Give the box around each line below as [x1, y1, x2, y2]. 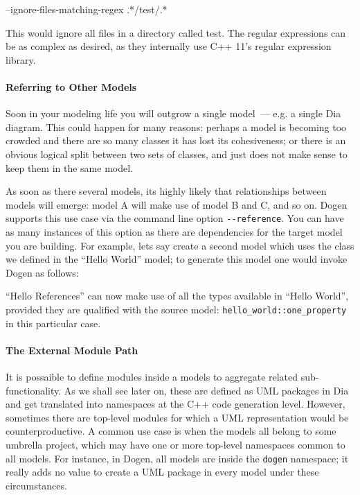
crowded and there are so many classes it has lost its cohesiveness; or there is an [6, 133, 346, 148]
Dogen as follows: [6, 265, 79, 279]
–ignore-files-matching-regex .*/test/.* [6, 2, 168, 16]
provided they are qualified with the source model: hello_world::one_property [6, 302, 347, 316]
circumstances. [6, 478, 67, 492]
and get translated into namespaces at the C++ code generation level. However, [6, 397, 345, 411]
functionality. [6, 383, 62, 397]
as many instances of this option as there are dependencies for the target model [6, 224, 343, 238]
